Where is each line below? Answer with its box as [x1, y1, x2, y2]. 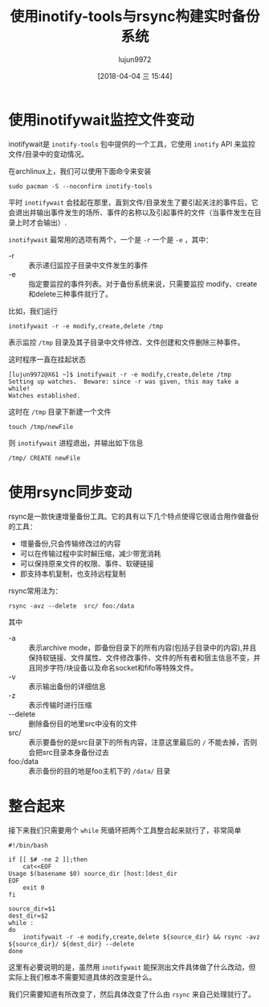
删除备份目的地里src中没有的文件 [28, 718, 138, 728]
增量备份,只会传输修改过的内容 [19, 539, 121, 548]
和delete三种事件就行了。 [28, 289, 112, 299]
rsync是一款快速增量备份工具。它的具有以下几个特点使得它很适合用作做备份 [8, 511, 259, 521]
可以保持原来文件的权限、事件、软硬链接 [19, 559, 154, 568]
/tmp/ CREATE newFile [8, 454, 81, 462]
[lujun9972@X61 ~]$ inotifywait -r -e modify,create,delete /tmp [8, 370, 231, 378]
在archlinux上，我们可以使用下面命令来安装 [8, 166, 152, 175]
